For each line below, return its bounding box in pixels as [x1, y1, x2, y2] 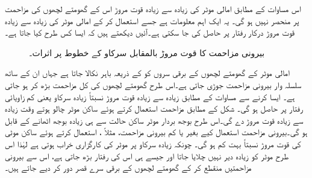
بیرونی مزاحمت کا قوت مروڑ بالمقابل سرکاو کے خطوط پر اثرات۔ [29, 46, 265, 59]
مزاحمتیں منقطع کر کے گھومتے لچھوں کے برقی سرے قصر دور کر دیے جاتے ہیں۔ [5, 161, 252, 174]
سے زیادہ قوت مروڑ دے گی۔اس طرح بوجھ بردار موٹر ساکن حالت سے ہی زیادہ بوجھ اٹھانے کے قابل [5, 113, 304, 126]
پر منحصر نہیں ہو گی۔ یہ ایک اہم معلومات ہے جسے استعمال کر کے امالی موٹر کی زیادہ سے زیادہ [5, 14, 299, 27]
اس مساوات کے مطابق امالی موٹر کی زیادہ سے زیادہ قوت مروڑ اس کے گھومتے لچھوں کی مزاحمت [5, 2, 301, 14]
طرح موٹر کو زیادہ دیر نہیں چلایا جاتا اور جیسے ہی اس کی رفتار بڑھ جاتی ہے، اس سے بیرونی [5, 149, 289, 162]
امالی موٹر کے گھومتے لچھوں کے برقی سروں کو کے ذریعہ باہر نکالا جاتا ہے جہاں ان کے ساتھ [5, 66, 290, 79]
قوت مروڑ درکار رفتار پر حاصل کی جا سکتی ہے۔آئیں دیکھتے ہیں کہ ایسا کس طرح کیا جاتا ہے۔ [5, 26, 295, 39]
